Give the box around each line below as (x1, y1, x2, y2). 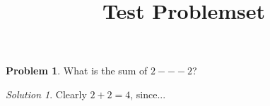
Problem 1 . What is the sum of (6, 63, 148, 78)
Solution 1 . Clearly (6, 86, 87, 101)
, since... (130, 86, 166, 101)
